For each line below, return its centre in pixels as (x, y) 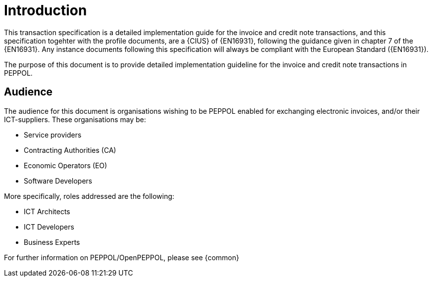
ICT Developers (49, 227)
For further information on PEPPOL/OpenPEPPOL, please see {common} (122, 257)
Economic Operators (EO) (66, 165)
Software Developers (58, 181)
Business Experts (52, 242)
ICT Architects (47, 211)
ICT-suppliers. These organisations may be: (75, 119)
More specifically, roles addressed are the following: (89, 196)
